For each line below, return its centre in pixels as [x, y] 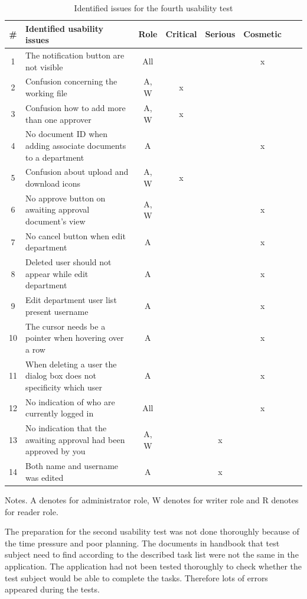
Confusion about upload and [77, 172]
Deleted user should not [68, 262]
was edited [45, 477]
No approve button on [66, 198]
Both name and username [72, 466]
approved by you [55, 451]
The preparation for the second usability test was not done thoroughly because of [152, 531]
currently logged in [60, 413]
